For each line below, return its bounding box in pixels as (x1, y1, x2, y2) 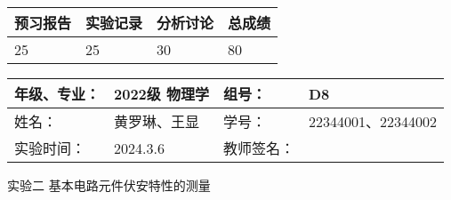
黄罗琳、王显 (114, 111, 200, 132)
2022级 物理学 (114, 84, 209, 104)
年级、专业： (14, 84, 101, 104)
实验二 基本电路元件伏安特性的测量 (7, 176, 211, 194)
